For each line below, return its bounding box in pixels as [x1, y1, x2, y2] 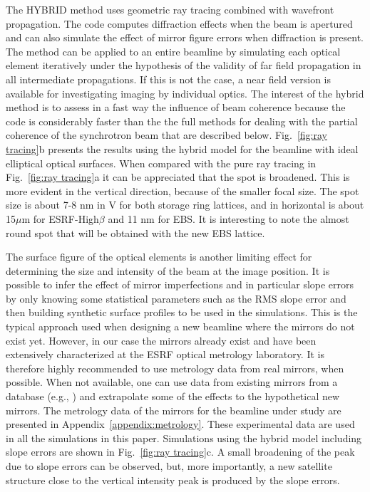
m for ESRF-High [21, 211, 99, 226]
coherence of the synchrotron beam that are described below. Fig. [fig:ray [6, 127, 327, 142]
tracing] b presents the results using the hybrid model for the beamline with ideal [6, 141, 359, 156]
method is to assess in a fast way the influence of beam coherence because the [6, 100, 346, 115]
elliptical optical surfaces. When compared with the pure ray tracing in [6, 155, 317, 170]
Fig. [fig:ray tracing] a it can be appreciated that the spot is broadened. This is [6, 169, 350, 184]
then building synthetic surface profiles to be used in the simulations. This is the [6, 305, 358, 320]
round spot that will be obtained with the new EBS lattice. [6, 225, 265, 240]
